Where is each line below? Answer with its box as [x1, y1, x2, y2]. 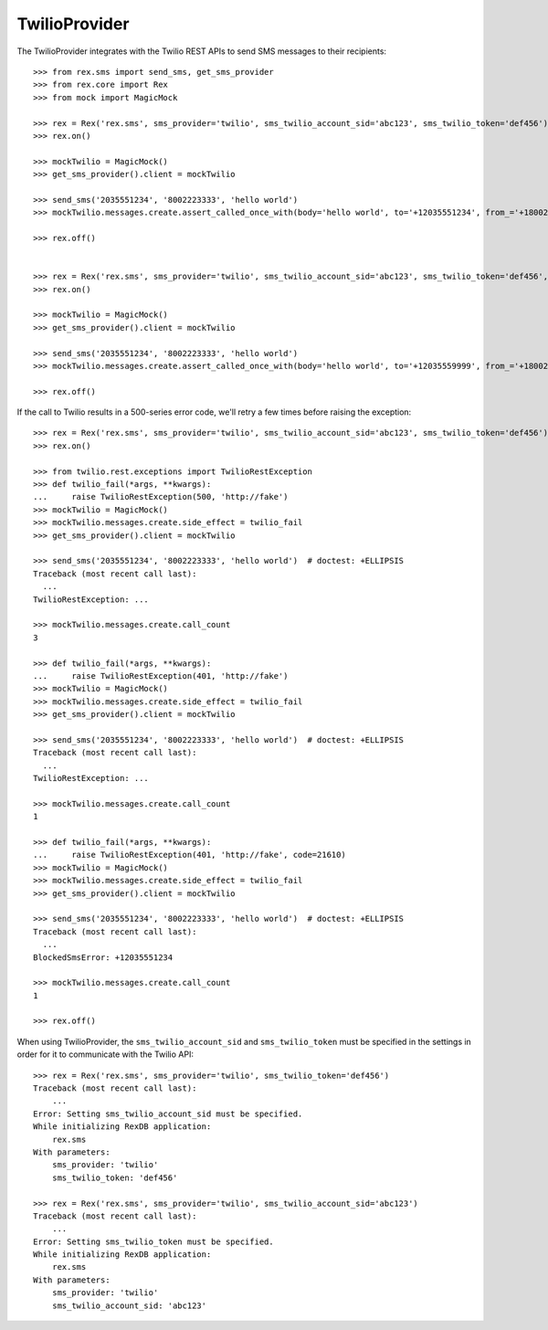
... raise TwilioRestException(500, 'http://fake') [33, 491, 289, 502]
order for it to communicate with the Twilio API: [16, 1049, 194, 1060]
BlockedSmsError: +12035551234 [33, 952, 174, 963]
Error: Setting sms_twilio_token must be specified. [33, 1236, 274, 1247]
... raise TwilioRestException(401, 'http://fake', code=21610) [33, 850, 346, 860]
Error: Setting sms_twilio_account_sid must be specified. [33, 1108, 303, 1119]
